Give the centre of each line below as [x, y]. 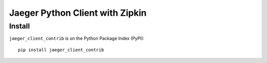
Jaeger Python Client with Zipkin [78, 13]
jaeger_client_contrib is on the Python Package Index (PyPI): [77, 38]
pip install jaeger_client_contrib [61, 50]
